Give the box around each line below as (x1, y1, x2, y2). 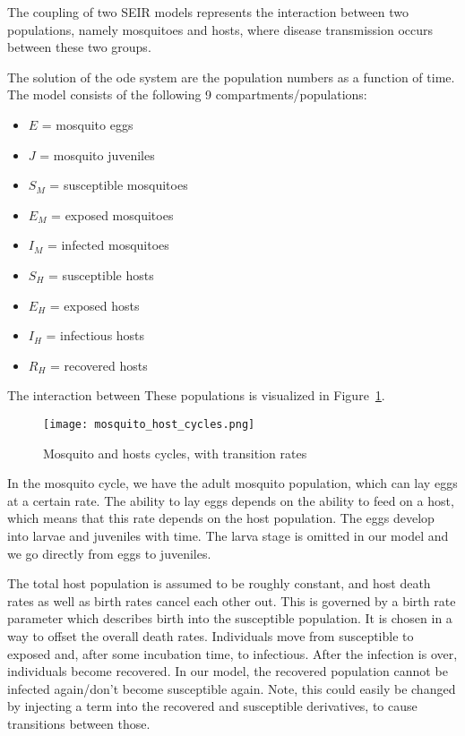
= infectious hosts (46, 326, 145, 345)
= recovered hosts (50, 355, 148, 374)
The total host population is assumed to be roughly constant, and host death (7, 574, 431, 593)
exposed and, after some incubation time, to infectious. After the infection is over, (7, 644, 458, 663)
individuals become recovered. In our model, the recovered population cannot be (7, 662, 448, 680)
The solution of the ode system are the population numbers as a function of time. (7, 67, 455, 86)
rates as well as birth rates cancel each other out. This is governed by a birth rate (7, 591, 456, 610)
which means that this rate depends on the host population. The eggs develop (7, 509, 435, 527)
